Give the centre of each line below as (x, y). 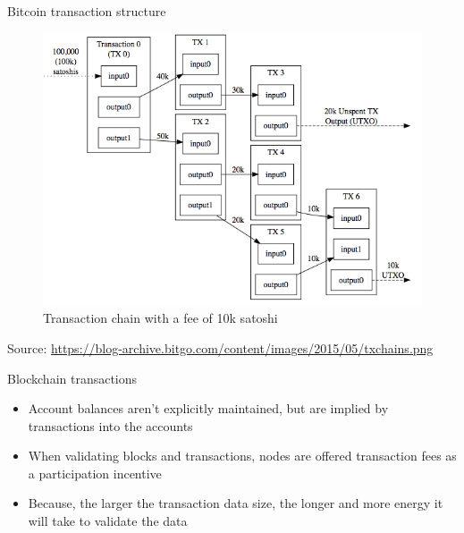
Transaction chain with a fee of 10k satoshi (160, 318)
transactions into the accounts (110, 425)
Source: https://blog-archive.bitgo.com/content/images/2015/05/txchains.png (220, 347)
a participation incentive (95, 473)
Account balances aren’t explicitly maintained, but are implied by (208, 408)
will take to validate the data (108, 521)
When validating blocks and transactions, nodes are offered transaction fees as (242, 456)
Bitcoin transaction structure (87, 11)
